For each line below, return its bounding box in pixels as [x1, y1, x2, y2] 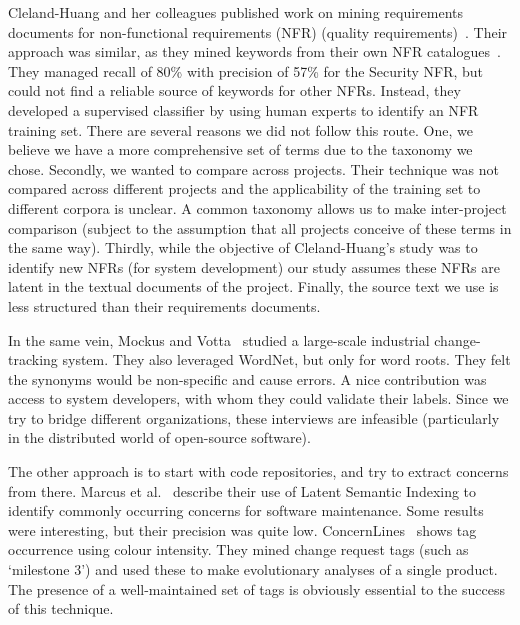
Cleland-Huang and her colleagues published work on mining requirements [8, 2, 464, 22]
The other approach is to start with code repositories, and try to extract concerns [8, 461, 509, 482]
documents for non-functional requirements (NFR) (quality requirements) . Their [8, 21, 508, 42]
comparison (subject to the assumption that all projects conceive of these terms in [8, 217, 512, 238]
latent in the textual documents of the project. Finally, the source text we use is [8, 276, 499, 297]
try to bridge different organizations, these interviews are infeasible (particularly [8, 407, 500, 428]
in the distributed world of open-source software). [8, 427, 311, 448]
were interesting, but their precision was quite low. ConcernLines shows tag [8, 519, 477, 540]
